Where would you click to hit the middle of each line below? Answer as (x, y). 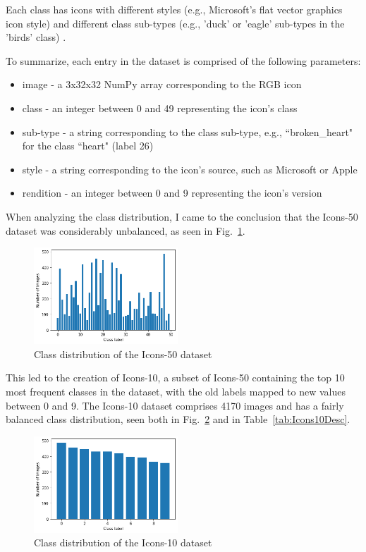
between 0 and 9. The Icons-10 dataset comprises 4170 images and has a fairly (175, 405)
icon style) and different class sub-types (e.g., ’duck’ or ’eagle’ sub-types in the (175, 23)
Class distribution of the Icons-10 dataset (123, 542)
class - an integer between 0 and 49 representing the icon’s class (160, 108)
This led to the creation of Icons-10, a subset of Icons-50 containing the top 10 (175, 378)
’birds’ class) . (36, 37)
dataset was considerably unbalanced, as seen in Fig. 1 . (126, 230)
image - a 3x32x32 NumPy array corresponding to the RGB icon (162, 84)
